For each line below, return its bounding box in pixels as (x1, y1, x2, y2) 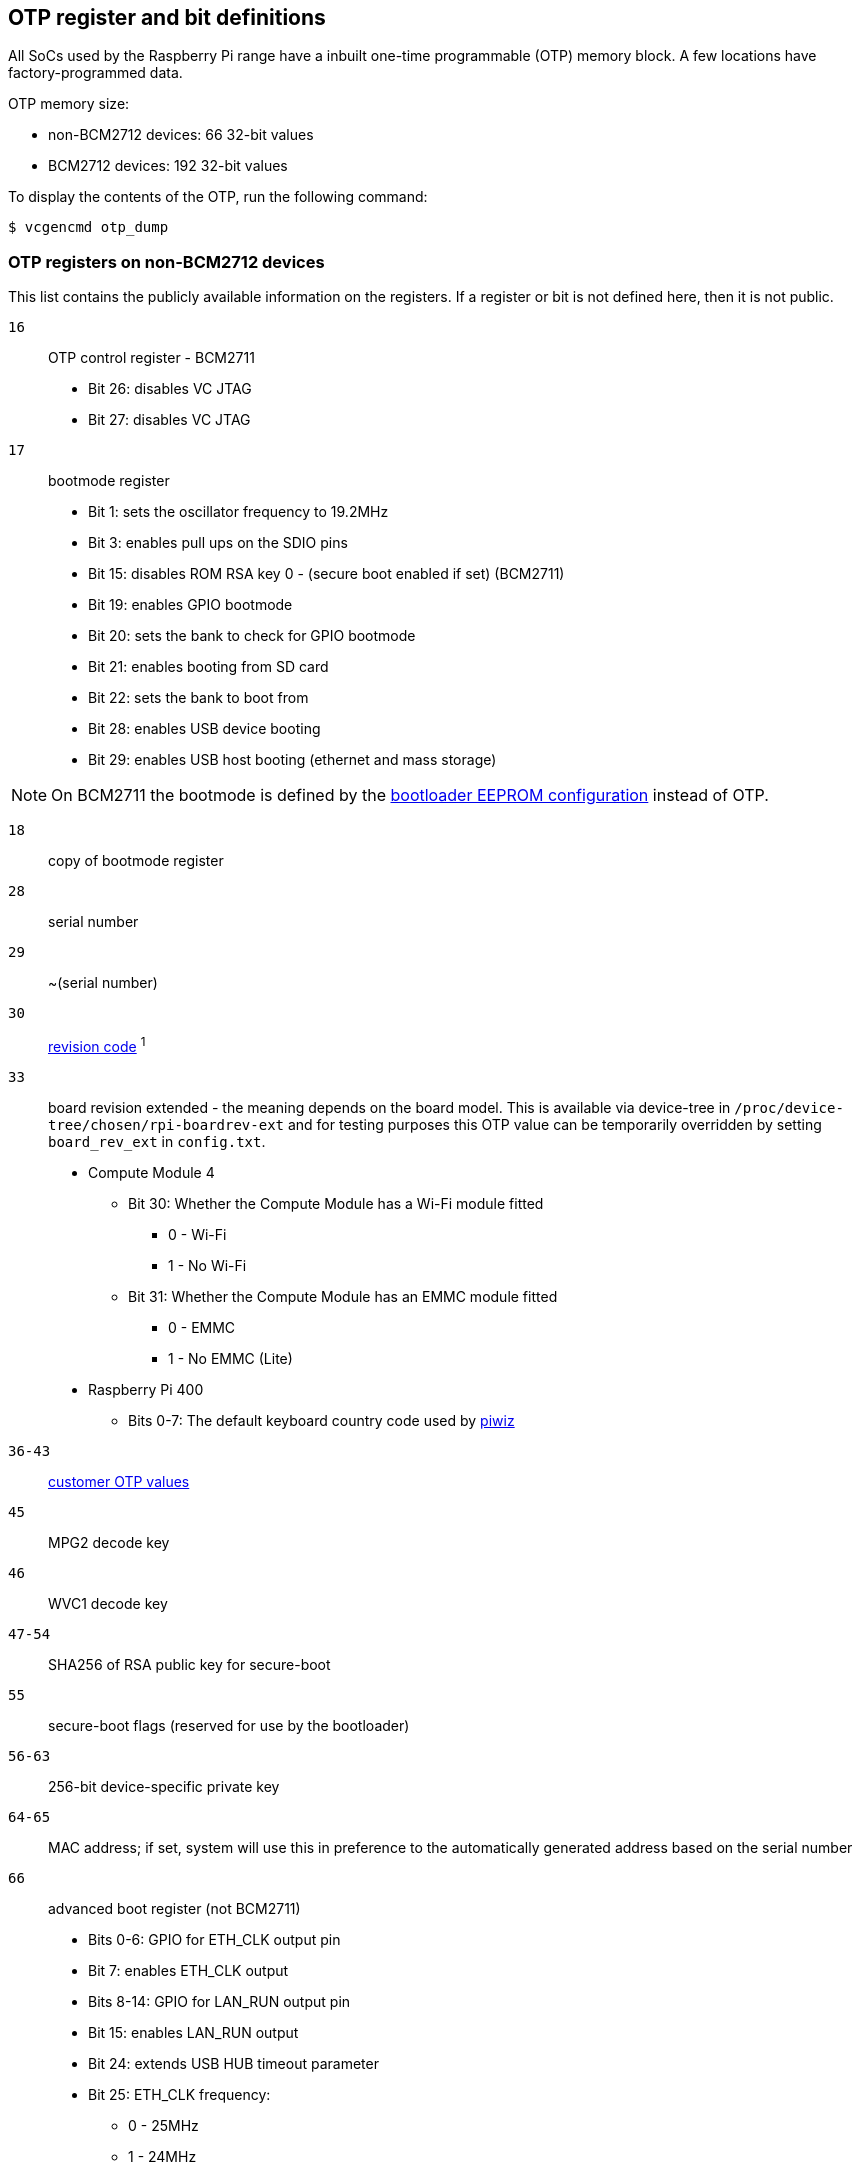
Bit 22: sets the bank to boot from (88, 689, 309, 707)
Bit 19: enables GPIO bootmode (88, 596, 293, 614)
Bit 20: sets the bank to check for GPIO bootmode (88, 627, 416, 645)
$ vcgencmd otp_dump (8, 219, 169, 236)
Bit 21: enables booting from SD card (88, 658, 329, 676)
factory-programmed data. (8, 64, 183, 82)
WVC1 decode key (48, 1594, 168, 1612)
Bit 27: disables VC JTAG (88, 411, 251, 429)
